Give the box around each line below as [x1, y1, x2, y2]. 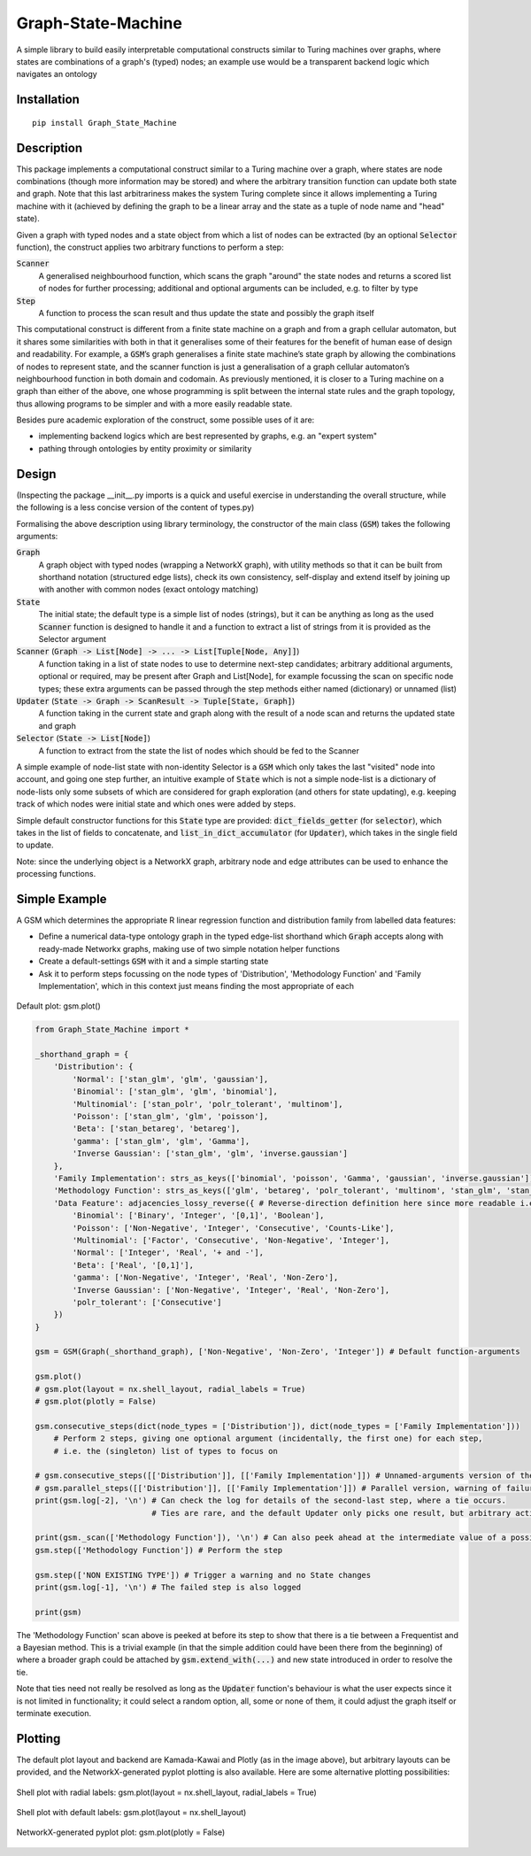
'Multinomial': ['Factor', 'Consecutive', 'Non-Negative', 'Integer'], [72, 1235, 390, 1245]
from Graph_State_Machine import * [35, 1025, 189, 1035]
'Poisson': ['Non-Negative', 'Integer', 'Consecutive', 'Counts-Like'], [72, 1223, 395, 1233]
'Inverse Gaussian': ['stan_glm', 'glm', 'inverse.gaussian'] [72, 1148, 349, 1159]
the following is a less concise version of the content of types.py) [16, 502, 255, 513]
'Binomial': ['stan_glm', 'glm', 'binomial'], [72, 1087, 278, 1097]
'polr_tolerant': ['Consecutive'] [72, 1297, 222, 1307]
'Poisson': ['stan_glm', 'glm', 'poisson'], [72, 1111, 269, 1122]
